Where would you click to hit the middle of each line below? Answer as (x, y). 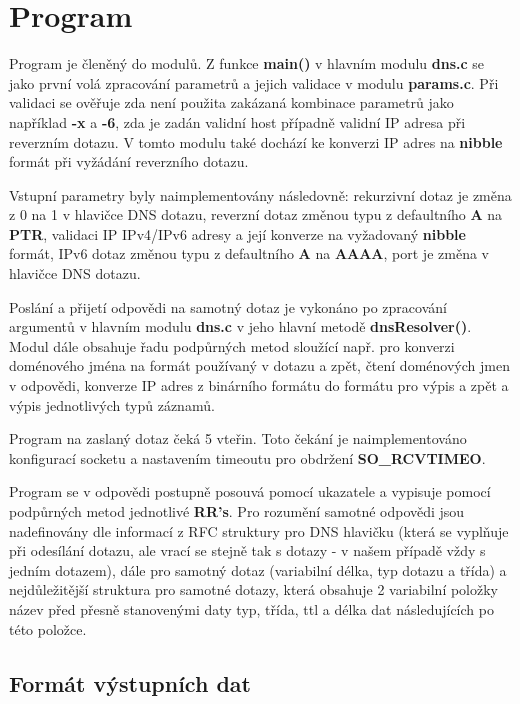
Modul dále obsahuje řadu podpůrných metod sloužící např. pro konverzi (232, 345)
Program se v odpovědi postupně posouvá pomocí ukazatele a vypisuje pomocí (250, 491)
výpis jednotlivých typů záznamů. (112, 404)
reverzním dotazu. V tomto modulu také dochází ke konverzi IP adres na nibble (256, 141)
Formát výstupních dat (130, 682)
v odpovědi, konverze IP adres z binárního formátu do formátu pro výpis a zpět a (259, 385)
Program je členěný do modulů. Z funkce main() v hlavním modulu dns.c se (247, 63)
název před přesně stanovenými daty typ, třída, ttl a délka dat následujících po (251, 608)
